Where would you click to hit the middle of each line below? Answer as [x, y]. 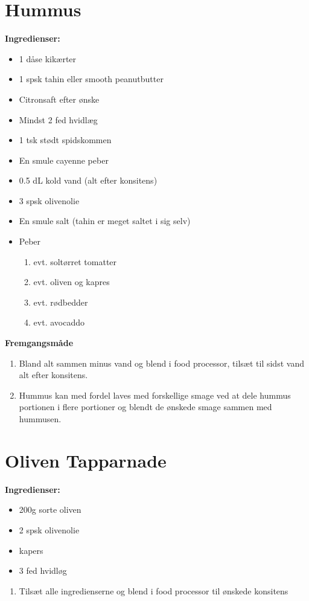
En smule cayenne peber [64, 160]
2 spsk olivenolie [49, 529]
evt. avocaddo [59, 322]
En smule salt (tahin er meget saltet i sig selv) [105, 221]
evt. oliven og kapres [72, 282]
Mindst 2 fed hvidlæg [58, 119]
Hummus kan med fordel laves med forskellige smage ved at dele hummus [155, 395]
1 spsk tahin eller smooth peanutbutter [91, 79]
